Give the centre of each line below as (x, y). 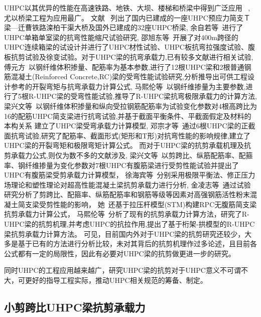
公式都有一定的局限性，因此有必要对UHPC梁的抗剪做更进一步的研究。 (120, 253)
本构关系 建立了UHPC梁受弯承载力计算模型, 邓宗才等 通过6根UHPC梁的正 (126, 126)
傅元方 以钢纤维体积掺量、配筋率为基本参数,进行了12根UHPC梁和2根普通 (124, 66)
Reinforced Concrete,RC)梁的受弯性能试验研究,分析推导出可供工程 (141, 76)
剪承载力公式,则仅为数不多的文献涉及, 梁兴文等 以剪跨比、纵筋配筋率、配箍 (128, 155)
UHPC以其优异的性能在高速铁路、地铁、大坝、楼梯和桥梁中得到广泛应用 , (127, 8)
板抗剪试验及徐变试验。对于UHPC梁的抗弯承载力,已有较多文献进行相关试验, (129, 56)
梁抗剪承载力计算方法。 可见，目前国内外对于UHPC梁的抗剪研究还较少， (124, 233)
